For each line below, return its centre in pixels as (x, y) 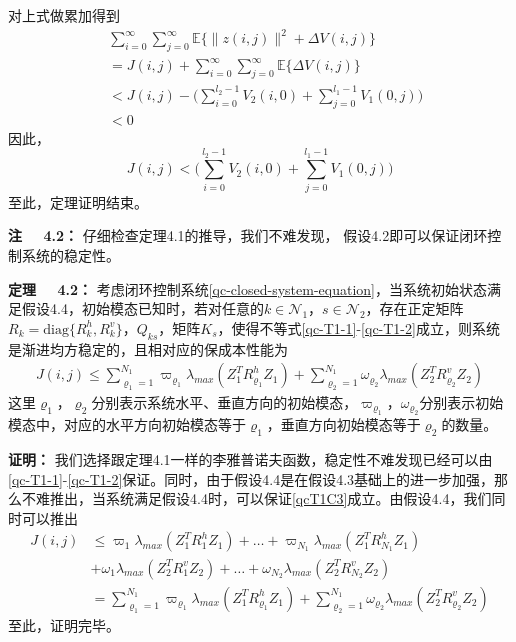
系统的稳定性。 (70, 254)
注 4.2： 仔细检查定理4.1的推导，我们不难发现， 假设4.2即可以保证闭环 (248, 235)
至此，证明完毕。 (64, 625)
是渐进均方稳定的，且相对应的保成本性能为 (148, 348)
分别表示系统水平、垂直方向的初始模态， (224, 401)
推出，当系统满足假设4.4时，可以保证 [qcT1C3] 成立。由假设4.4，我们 (270, 498)
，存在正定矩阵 (414, 308)
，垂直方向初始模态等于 (343, 424)
